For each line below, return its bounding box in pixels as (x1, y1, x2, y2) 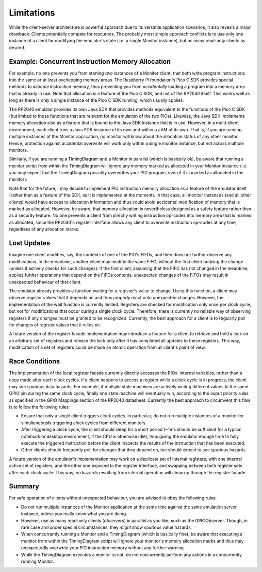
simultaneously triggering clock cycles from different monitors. (21, 420, 147, 426)
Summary (9, 482, 39, 491)
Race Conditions (9, 357, 60, 366)
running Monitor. (21, 558, 54, 564)
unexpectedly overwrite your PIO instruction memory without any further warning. (21, 545, 185, 551)
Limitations (9, 7, 55, 18)
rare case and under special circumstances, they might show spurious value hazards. (21, 524, 192, 530)
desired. (9, 44, 26, 51)
